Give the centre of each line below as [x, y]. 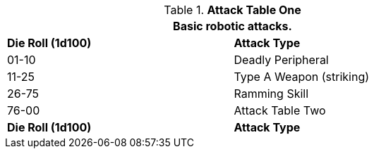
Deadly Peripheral [281, 60]
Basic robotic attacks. [233, 26]
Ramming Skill [271, 94]
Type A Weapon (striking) [302, 77]
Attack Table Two [280, 110]
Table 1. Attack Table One [233, 10]
